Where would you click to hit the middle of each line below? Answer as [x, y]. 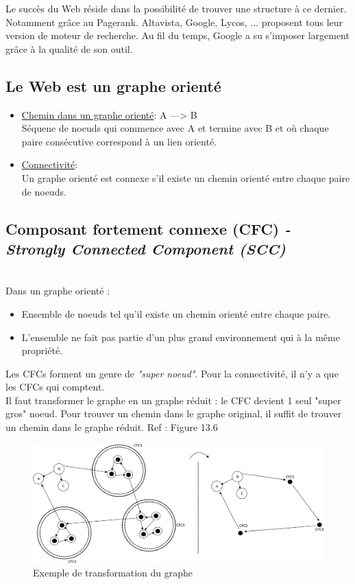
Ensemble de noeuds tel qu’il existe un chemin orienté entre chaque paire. [176, 313]
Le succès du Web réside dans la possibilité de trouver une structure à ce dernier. [176, 8]
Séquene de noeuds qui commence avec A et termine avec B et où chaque [175, 128]
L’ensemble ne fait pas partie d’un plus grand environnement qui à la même [181, 337]
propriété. [42, 350]
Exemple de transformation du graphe [113, 572]
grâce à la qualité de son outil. [69, 48]
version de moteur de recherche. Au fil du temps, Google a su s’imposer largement [177, 35]
